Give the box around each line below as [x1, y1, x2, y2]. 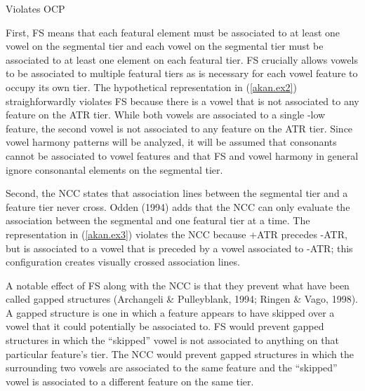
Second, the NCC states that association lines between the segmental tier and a [6, 186, 348, 200]
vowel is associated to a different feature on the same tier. [6, 373, 254, 388]
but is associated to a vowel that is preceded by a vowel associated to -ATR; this [6, 240, 353, 255]
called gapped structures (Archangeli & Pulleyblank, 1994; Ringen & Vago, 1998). [6, 291, 358, 306]
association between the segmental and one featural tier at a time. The [6, 213, 310, 228]
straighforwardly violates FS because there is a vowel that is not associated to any [6, 93, 359, 108]
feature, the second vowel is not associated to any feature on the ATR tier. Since [6, 121, 353, 135]
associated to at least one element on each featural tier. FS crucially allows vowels [6, 52, 358, 67]
